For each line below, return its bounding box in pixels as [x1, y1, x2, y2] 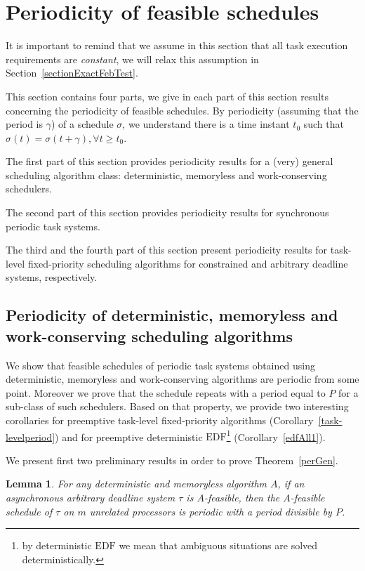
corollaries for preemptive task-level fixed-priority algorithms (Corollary [6, 413, 314, 427]
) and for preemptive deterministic [55, 429, 203, 444]
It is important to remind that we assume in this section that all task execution [6, 38, 348, 53]
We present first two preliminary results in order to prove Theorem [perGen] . [6, 452, 338, 467]
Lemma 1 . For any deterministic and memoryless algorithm [6, 476, 267, 491]
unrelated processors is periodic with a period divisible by [89, 504, 332, 518]
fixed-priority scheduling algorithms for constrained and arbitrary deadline [27, 256, 348, 270]
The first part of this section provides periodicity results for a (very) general [6, 154, 333, 169]
